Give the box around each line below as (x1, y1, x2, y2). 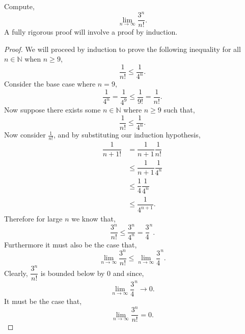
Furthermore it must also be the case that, (4, 239, 137, 249)
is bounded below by (40, 267, 105, 278)
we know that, (71, 213, 116, 224)
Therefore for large (4, 213, 63, 224)
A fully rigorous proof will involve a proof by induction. (4, 26, 178, 37)
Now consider (4, 129, 46, 140)
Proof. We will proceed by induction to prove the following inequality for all (4, 43, 241, 54)
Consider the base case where (4, 78, 96, 89)
